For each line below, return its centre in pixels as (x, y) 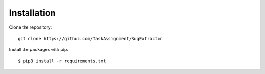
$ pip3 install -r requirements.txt (62, 61)
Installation (32, 13)
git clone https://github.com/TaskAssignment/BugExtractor (90, 38)
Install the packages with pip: (39, 49)
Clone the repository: (30, 27)
